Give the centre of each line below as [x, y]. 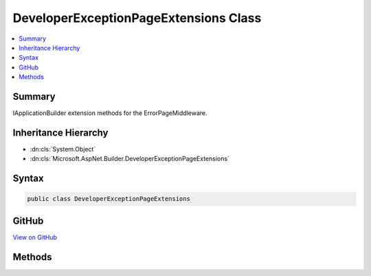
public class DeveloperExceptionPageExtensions [109, 199]
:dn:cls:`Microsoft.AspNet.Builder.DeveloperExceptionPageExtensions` [130, 159]
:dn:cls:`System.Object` [63, 149]
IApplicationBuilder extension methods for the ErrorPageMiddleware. [110, 113]
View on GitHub [35, 237]
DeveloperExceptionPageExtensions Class [137, 18]
